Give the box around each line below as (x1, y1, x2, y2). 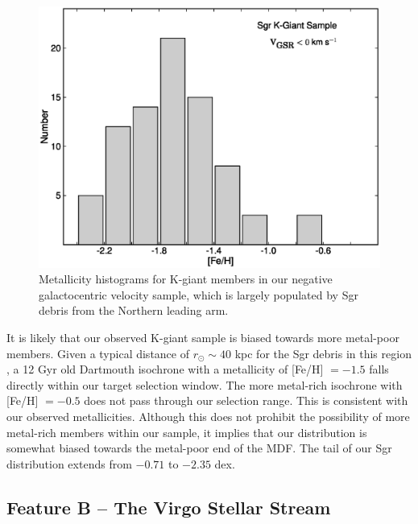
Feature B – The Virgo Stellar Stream (6, 494, 331, 519)
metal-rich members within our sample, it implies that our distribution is (6, 423, 367, 440)
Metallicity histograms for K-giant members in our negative (39, 270, 333, 287)
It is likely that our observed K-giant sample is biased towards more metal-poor (6, 329, 399, 345)
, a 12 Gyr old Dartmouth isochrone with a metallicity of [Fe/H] (6, 361, 324, 378)
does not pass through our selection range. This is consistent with (84, 392, 408, 409)
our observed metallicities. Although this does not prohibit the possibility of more (6, 407, 410, 424)
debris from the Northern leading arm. (39, 302, 229, 319)
